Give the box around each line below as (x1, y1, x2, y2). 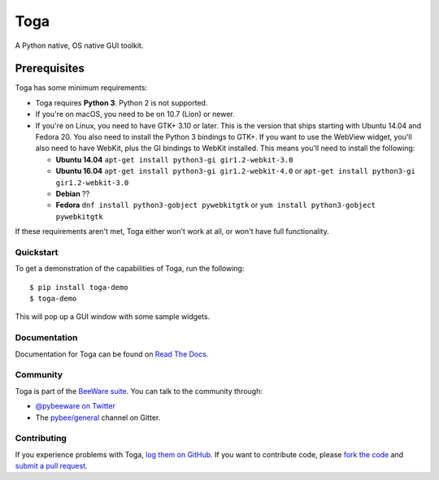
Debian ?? (55, 188, 90, 198)
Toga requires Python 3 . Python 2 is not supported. (35, 97, 208, 107)
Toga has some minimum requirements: (15, 83, 148, 93)
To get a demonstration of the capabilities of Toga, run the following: (15, 264, 245, 274)
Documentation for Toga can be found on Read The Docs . (15, 349, 209, 359)
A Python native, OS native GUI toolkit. (15, 41, 144, 50)
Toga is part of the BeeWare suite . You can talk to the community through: (15, 386, 263, 396)
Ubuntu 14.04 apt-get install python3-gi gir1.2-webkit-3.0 (55, 154, 293, 164)
